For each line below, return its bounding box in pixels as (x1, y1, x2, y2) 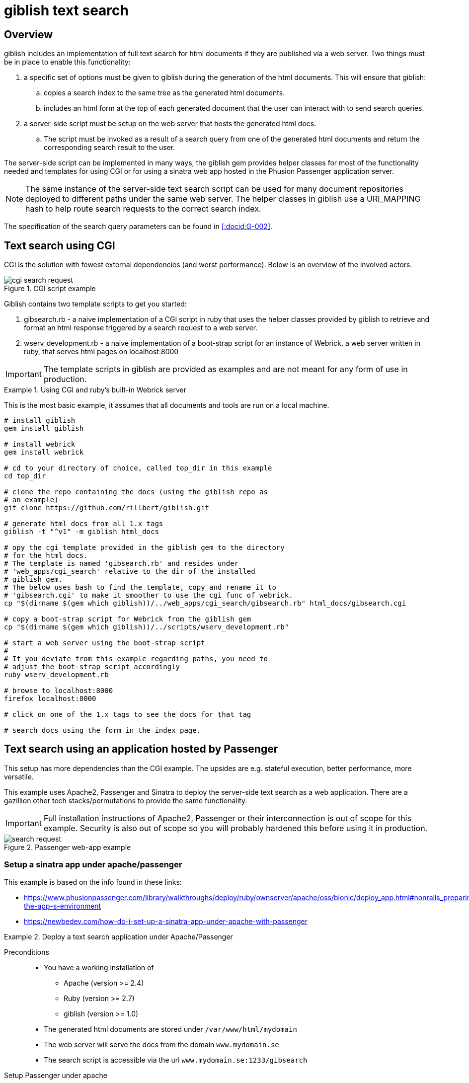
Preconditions (4, 947, 49, 956)
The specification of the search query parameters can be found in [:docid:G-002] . (4, 222, 273, 231)
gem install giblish (4, 424, 84, 433)
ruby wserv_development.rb (4, 671, 109, 679)
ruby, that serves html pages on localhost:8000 (24, 347, 179, 356)
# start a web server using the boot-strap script (4, 639, 205, 647)
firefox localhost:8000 (4, 695, 96, 703)
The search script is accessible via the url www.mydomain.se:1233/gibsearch (44, 1055, 308, 1064)
